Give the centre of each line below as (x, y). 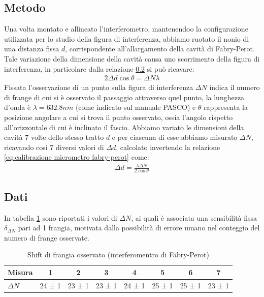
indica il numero (235, 87)
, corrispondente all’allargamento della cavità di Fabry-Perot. (160, 49)
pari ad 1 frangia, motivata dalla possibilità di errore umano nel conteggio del (139, 228)
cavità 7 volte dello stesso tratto (54, 137)
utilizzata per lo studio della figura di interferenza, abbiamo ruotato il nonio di (127, 38)
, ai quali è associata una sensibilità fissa (194, 217)
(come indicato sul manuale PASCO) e (136, 107)
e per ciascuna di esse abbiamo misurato (175, 137)
